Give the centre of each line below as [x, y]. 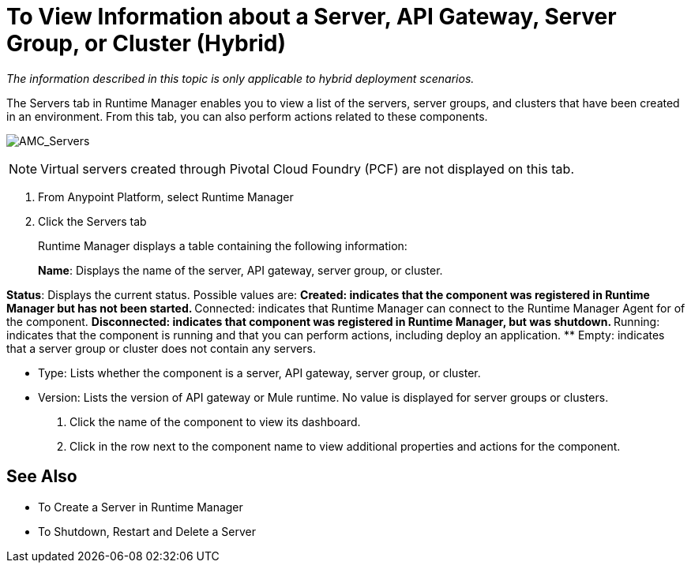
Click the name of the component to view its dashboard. [215, 421]
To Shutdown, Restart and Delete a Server [147, 531]
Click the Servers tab [92, 221]
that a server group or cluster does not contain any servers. [161, 348]
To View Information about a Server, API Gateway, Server [312, 17]
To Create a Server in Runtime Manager [141, 507]
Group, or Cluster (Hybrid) [146, 43]
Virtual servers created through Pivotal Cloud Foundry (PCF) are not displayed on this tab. [307, 168]
